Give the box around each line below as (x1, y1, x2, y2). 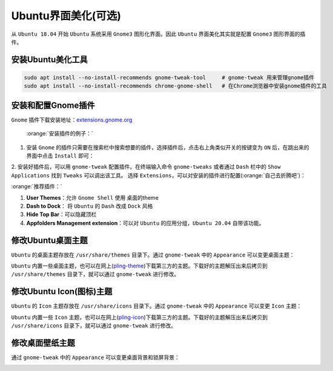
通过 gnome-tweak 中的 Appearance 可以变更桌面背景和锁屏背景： (11, 354, 180, 361)
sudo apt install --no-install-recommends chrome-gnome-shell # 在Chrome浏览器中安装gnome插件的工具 (24, 82, 327, 90)
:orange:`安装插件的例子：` (26, 130, 93, 137)
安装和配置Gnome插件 (11, 100, 95, 110)
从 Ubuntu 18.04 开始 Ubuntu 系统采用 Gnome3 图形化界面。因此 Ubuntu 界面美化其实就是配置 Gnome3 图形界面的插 (11, 30, 306, 38)
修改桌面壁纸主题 (11, 338, 75, 348)
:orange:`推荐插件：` (11, 183, 62, 190)
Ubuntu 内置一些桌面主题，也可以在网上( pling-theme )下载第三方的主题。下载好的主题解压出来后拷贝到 (11, 262, 268, 269)
